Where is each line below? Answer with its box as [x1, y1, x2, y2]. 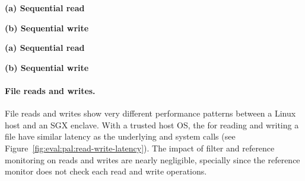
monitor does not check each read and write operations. [5, 165, 207, 177]
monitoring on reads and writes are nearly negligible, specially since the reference [5, 153, 300, 166]
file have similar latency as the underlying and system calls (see [5, 130, 236, 143]
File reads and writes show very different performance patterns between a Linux [5, 107, 296, 119]
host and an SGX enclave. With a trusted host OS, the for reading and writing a [5, 118, 299, 131]
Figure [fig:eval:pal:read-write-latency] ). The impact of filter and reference [5, 141, 275, 154]
